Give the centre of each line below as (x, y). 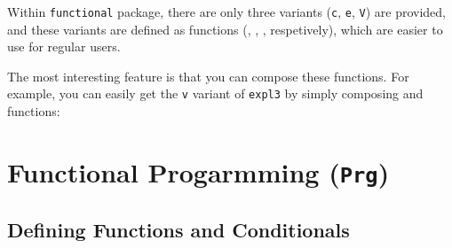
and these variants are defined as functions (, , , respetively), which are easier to (225, 29)
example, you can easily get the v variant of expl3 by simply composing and (215, 93)
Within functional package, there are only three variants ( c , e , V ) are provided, (227, 12)
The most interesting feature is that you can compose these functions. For (208, 76)
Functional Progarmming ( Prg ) (198, 171)
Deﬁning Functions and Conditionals (178, 229)
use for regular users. (64, 46)
